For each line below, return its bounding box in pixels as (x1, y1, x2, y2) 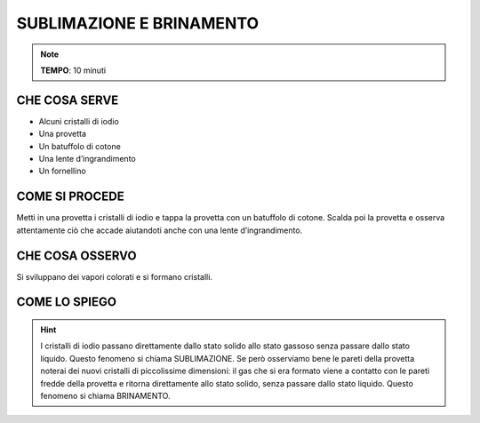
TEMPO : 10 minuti (40, 65, 107, 76)
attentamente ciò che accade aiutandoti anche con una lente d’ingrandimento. (16, 225, 303, 235)
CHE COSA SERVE (16, 92, 119, 108)
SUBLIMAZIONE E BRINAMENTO (16, 13, 260, 33)
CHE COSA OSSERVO (16, 248, 137, 263)
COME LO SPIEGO (16, 294, 117, 310)
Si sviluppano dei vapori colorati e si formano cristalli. (16, 271, 213, 282)
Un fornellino (38, 165, 86, 177)
